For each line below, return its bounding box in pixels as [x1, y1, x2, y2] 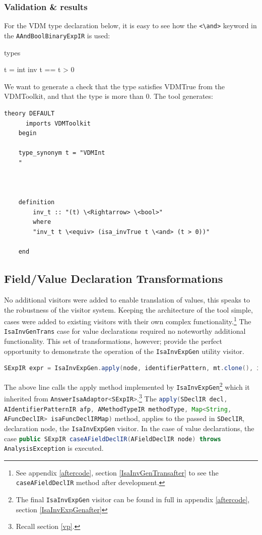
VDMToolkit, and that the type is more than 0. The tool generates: [4, 91, 213, 101]
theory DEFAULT [4, 109, 55, 117]
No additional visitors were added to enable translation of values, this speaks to [4, 294, 250, 305]
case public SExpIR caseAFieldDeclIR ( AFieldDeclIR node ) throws [4, 433, 221, 443]
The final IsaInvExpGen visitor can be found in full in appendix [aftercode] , [16, 494, 250, 505]
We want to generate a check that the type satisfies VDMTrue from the [4, 81, 225, 91]
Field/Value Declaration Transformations [4, 271, 223, 286]
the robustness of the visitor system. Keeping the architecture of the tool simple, [4, 304, 253, 315]
